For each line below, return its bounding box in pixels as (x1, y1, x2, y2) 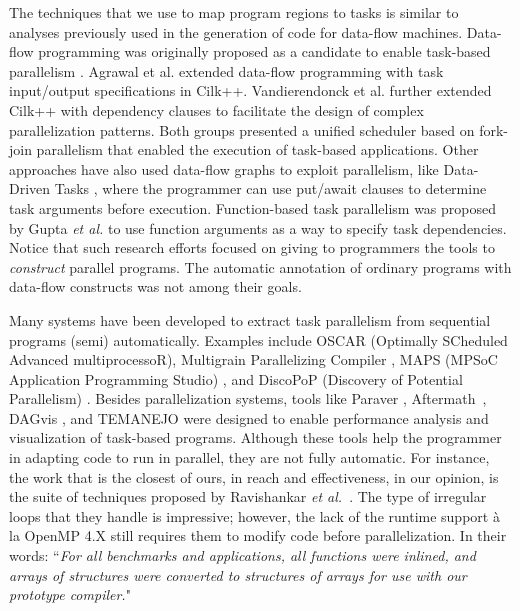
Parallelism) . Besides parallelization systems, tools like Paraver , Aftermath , (9, 388, 487, 409)
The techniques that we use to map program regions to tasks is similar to (9, 2, 459, 22)
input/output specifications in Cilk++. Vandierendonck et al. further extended (9, 80, 492, 101)
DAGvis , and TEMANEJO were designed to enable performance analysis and (9, 407, 489, 428)
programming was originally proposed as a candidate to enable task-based (38, 41, 491, 62)
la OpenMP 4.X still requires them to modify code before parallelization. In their (9, 525, 507, 546)
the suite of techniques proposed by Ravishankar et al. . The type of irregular (9, 486, 487, 507)
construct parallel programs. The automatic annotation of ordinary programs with (9, 256, 512, 277)
